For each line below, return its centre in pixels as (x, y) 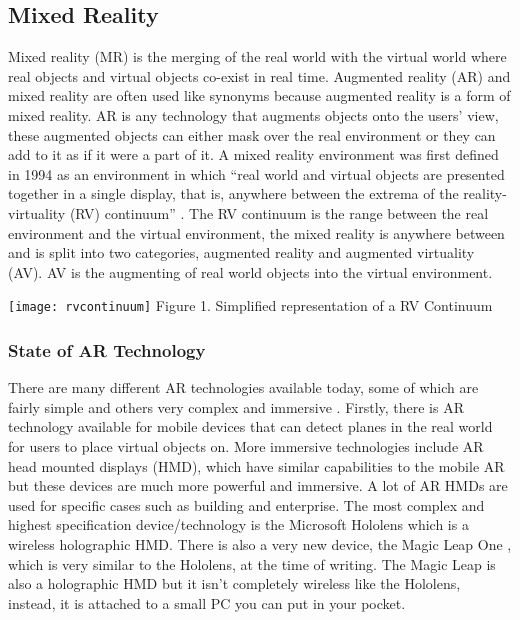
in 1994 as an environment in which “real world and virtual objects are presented (256, 173)
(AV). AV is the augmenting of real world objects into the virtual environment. (250, 271)
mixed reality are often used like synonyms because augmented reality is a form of (259, 95)
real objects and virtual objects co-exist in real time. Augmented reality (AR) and (259, 75)
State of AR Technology (107, 349)
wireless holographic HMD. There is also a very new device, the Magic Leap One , (260, 543)
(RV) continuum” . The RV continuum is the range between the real (279, 212)
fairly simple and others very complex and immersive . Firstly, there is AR (236, 406)
